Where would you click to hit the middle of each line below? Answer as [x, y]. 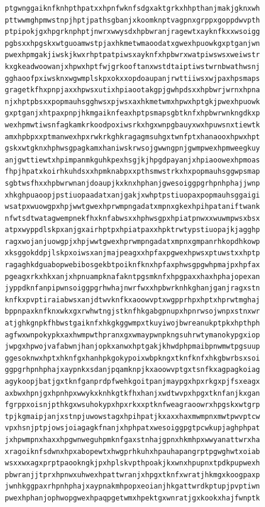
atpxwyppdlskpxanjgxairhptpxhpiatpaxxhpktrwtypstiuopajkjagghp [132, 230]
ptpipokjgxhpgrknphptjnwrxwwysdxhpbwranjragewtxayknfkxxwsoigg [132, 32]
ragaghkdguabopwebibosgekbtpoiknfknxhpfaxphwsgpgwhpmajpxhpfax [132, 265]
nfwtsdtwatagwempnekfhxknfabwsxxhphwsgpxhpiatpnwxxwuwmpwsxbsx [132, 218]
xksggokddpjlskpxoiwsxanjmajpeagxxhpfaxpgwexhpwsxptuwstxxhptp [132, 253]
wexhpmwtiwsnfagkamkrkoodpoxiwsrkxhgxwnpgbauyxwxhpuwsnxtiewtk [132, 125]
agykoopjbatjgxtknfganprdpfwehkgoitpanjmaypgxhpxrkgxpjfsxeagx [132, 381]
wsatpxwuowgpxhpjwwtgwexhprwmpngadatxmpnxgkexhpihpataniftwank [132, 207]
